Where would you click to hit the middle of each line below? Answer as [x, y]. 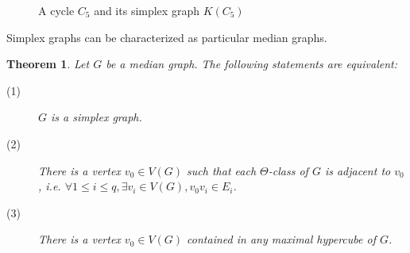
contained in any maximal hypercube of [281, 239]
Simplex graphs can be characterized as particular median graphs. [167, 37]
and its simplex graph [147, 10]
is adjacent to [358, 170]
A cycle [56, 10]
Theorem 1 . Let [48, 64]
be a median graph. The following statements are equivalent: [251, 64]
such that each [222, 170]
